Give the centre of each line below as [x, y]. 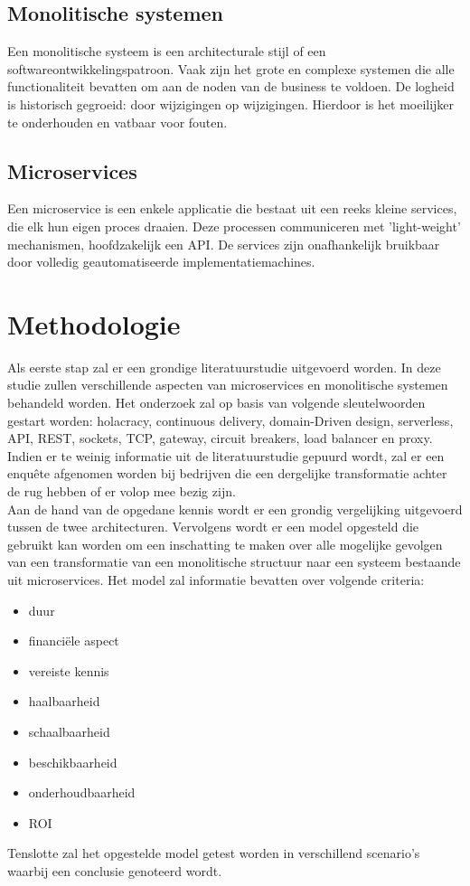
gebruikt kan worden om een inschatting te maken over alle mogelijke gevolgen [225, 544]
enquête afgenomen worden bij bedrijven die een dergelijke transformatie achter [227, 473]
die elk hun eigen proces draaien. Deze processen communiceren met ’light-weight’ [234, 226]
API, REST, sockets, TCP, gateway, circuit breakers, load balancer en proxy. [220, 438]
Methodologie [94, 323]
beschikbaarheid [73, 762]
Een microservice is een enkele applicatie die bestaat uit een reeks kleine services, [232, 208]
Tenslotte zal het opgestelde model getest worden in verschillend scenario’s [214, 853]
